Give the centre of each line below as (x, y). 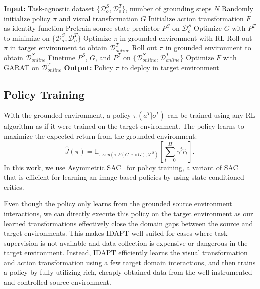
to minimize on (27, 37)
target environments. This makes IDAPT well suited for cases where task (116, 233)
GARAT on (22, 67)
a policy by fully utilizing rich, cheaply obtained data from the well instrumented (128, 272)
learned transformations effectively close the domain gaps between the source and (129, 223)
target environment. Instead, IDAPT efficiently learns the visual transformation (126, 253)
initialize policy (27, 18)
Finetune (62, 57)
